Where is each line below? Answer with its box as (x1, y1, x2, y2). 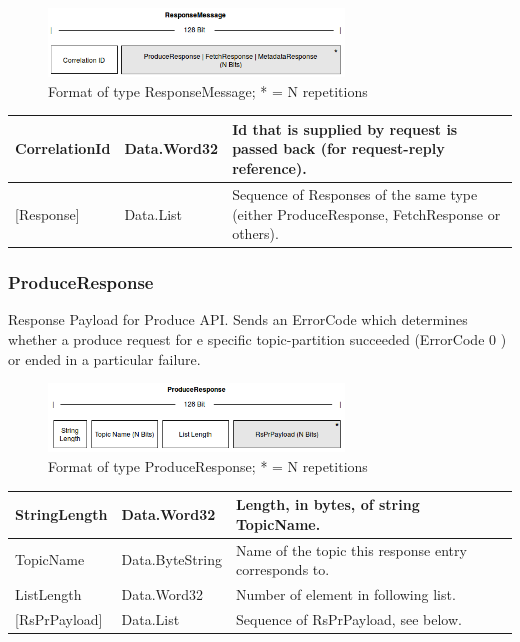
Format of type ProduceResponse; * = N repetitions (48, 456, 368, 477)
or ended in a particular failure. (8, 348, 201, 369)
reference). (232, 158, 307, 179)
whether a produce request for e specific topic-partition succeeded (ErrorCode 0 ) (8, 329, 507, 350)
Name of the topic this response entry (235, 539, 467, 560)
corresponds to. (235, 559, 330, 580)
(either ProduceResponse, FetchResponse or (232, 203, 501, 224)
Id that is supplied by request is (232, 118, 458, 139)
